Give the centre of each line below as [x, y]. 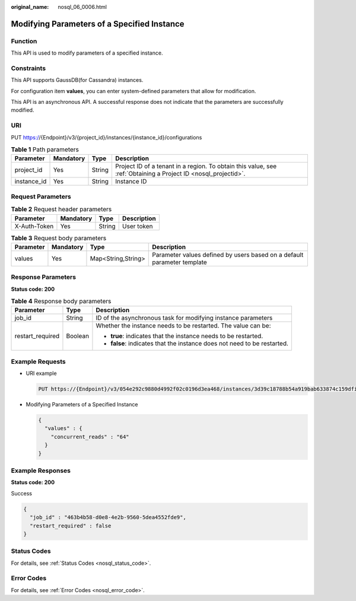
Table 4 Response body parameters [61, 301]
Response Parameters [44, 277]
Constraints [28, 68]
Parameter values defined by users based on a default [228, 255]
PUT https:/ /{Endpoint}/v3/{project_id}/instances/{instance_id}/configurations [107, 137]
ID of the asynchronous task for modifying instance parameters [184, 318]
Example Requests [38, 361]
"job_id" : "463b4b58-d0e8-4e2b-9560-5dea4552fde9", [108, 517]
